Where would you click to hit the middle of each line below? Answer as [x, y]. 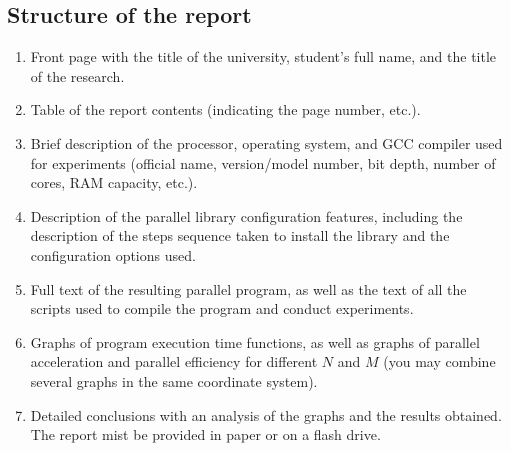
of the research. [77, 75]
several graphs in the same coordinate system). [174, 380]
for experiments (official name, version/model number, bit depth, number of [263, 162]
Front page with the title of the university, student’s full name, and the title [263, 56]
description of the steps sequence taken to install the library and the [240, 235]
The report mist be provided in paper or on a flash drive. [205, 434]
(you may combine [439, 361]
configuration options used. [113, 254]
